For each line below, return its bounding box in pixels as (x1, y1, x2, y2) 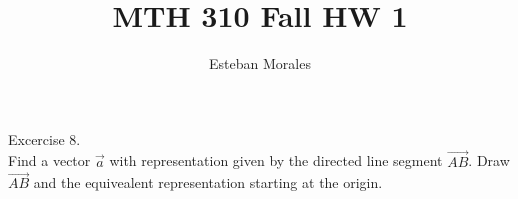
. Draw (468, 150, 510, 171)
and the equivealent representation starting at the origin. (33, 172, 383, 193)
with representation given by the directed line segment (109, 150, 443, 171)
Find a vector (8, 150, 91, 171)
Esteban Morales (209, 53, 311, 74)
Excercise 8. (8, 128, 81, 149)
